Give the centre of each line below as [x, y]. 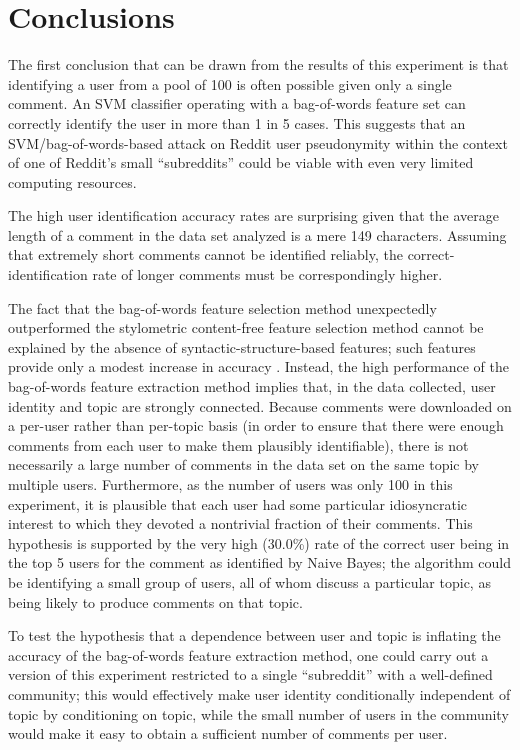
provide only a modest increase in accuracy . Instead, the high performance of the [258, 366]
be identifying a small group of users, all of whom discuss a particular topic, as [249, 581]
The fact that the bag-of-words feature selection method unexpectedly [222, 307]
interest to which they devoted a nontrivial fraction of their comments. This [240, 523]
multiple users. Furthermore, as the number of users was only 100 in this [230, 484]
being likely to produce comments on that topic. [155, 601]
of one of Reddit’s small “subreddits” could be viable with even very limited [241, 162]
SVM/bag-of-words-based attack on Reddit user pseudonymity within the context [258, 142]
